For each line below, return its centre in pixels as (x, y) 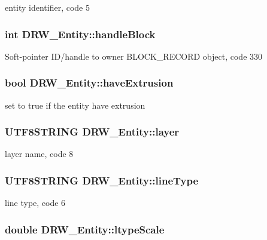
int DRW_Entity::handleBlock (80, 34)
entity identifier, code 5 (47, 7)
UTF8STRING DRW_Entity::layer (92, 132)
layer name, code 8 (39, 154)
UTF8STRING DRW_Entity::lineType (102, 180)
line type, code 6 (35, 203)
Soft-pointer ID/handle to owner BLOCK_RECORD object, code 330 (134, 56)
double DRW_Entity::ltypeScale (85, 229)
